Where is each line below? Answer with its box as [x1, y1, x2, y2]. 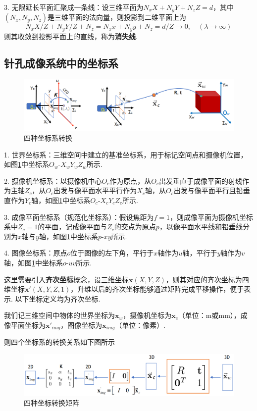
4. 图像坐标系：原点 [4, 248, 67, 258]
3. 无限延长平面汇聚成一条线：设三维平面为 [4, 2, 144, 12]
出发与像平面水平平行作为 [53, 185, 137, 196]
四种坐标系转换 [24, 133, 72, 143]
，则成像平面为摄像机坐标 [170, 211, 254, 222]
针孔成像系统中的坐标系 [4, 55, 118, 70]
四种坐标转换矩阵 [24, 397, 79, 408]
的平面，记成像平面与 [38, 221, 107, 232]
